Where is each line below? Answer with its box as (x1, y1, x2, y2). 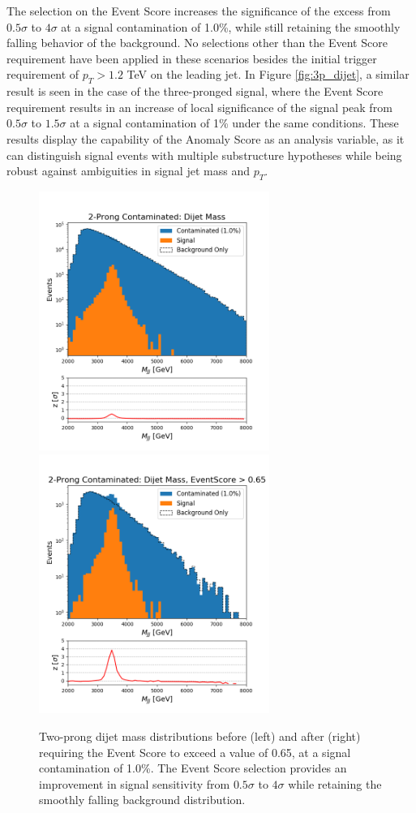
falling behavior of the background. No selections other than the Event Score (6, 34, 388, 51)
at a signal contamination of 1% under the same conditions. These (70, 114, 399, 131)
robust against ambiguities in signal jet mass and (6, 162, 250, 179)
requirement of (6, 66, 79, 83)
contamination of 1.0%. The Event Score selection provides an (39, 759, 347, 776)
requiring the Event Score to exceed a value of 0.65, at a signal (39, 743, 351, 760)
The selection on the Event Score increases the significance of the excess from (6, 2, 391, 19)
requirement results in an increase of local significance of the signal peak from (6, 98, 392, 115)
